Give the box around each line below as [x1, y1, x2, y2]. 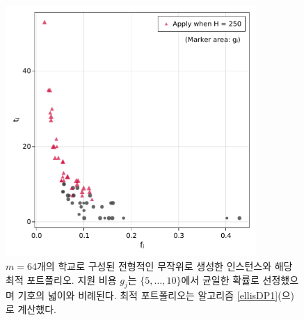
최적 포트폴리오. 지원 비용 [6, 272, 117, 287]
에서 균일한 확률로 [181, 272, 259, 287]
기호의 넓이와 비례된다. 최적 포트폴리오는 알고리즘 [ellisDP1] [17, 288, 278, 303]
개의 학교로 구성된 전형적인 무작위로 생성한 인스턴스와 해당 [36, 258, 293, 273]
